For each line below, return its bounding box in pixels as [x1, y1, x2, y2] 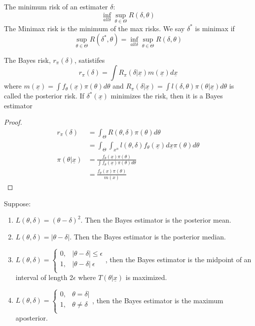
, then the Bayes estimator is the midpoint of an [105, 254, 252, 265]
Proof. [4, 117, 22, 127]
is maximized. [125, 272, 167, 282]
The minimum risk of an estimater [4, 1, 108, 11]
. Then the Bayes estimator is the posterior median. [70, 231, 226, 241]
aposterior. [15, 313, 48, 323]
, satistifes [74, 54, 105, 65]
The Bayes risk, [4, 54, 51, 65]
